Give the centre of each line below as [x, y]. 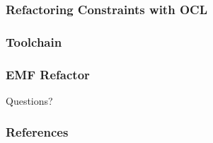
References [37, 132]
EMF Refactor [48, 74]
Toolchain [34, 41]
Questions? [29, 100]
